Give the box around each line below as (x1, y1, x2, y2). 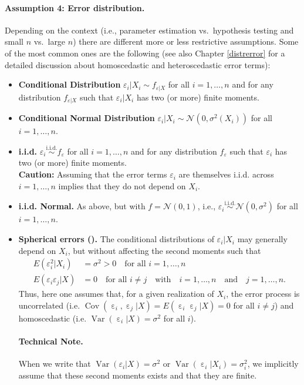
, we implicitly (247, 357, 299, 370)
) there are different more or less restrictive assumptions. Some (73, 35, 299, 48)
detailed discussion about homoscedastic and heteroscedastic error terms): (5, 58, 271, 71)
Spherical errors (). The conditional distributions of (18, 233, 214, 245)
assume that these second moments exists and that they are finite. (18, 369, 257, 381)
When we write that (18, 357, 91, 370)
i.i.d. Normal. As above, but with (18, 200, 146, 212)
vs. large (33, 35, 66, 48)
